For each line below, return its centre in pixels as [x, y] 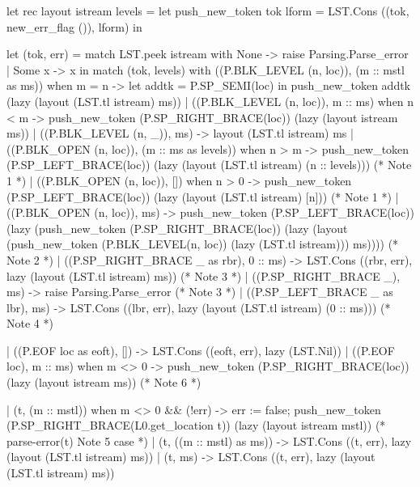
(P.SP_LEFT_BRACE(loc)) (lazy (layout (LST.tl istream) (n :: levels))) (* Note [209, 165]
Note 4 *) [30, 323]
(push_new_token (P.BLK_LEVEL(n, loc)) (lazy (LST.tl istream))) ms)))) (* [203, 244]
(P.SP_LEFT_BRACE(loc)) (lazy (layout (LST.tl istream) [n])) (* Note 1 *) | [203, 196]
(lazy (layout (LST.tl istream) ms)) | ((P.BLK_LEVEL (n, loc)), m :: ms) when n [210, 101]
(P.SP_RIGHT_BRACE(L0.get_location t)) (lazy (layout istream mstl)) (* [196, 425]
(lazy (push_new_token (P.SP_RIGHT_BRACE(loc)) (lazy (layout [177, 228]
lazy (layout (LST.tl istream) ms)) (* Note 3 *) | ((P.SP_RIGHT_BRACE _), [204, 275]
